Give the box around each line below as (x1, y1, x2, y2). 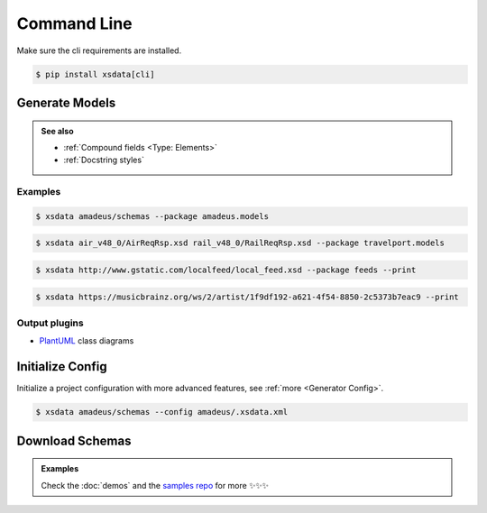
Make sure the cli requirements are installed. (16, 45, 182, 56)
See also (41, 125, 74, 136)
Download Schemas (16, 433, 132, 448)
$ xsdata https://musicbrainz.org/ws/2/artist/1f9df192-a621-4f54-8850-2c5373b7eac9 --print (35, 291, 459, 302)
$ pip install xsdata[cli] (35, 69, 155, 79)
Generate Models (16, 95, 116, 110)
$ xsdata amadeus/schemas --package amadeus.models (35, 211, 270, 221)
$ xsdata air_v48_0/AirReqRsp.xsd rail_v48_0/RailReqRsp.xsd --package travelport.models (35, 238, 446, 248)
